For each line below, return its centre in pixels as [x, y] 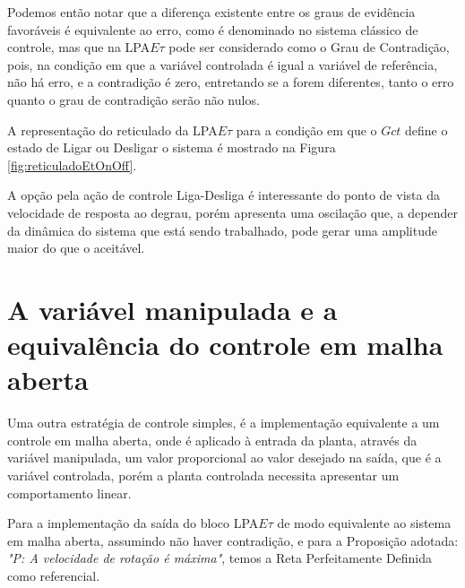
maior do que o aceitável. [76, 248]
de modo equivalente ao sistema [364, 523]
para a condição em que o [306, 130]
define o [426, 130]
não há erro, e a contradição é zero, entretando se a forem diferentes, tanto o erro [231, 82]
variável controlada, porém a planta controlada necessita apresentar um [203, 475]
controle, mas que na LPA [79, 47]
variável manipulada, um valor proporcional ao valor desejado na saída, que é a [224, 458]
